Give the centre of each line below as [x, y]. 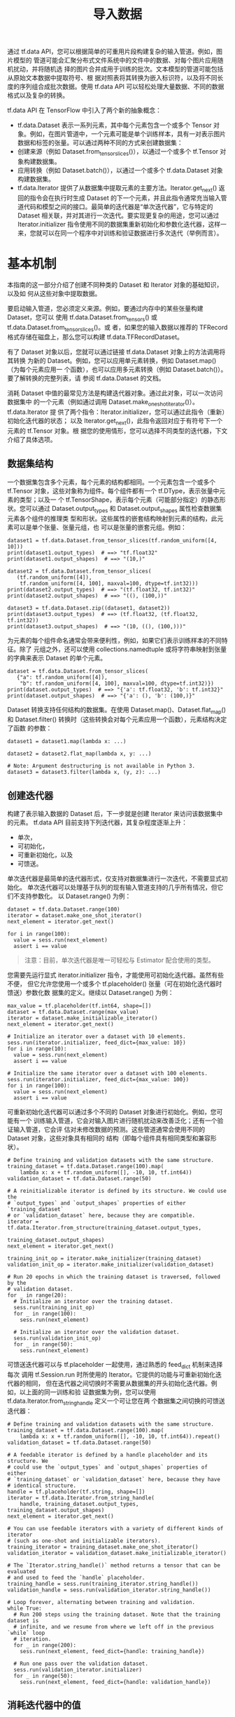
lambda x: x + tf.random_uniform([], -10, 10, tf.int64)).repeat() [120, 1436]
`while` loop [26, 1633]
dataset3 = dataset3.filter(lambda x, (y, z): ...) [84, 773]
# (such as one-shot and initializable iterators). [84, 1541]
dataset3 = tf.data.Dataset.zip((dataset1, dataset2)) [89, 608]
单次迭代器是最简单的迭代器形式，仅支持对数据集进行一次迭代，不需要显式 [114, 878]
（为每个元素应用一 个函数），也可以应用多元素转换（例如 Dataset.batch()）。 [117, 370]
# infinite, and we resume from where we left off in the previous [114, 1626]
